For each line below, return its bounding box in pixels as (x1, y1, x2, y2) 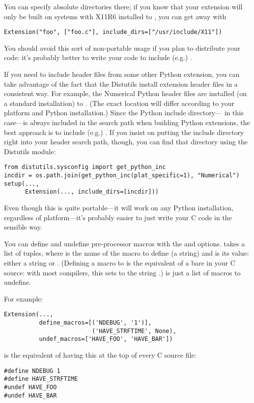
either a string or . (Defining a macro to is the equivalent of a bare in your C (4, 257, 235, 268)
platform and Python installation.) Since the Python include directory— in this (4, 107, 244, 118)
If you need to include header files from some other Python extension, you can (4, 69, 240, 79)
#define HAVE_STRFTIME (4, 375, 78, 383)
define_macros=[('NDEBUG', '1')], (39, 319, 152, 326)
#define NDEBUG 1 (4, 367, 60, 374)
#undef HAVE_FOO (4, 383, 57, 391)
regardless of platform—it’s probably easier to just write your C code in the (4, 212, 232, 222)
